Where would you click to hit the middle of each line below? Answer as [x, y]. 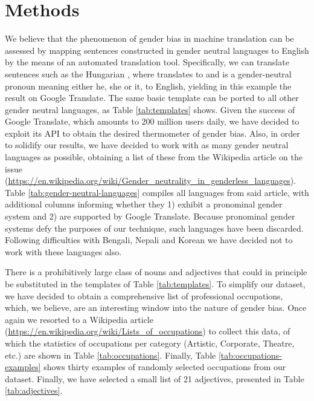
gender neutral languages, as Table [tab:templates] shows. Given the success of [150, 109]
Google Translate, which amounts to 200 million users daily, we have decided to [152, 121]
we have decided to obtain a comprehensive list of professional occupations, [144, 295]
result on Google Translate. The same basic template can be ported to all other [152, 98]
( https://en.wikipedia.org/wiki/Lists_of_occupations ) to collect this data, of [148, 331]
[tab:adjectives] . [34, 390]
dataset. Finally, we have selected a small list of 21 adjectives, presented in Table [155, 378]
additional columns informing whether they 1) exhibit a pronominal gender [144, 204]
